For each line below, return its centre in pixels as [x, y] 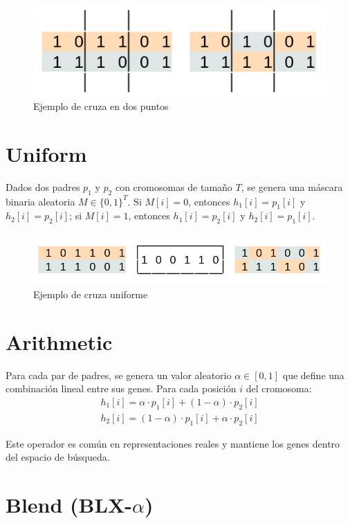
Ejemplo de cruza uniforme [91, 294]
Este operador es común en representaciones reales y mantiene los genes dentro [173, 443]
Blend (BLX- [69, 504]
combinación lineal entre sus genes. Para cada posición [121, 388]
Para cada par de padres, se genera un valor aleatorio [119, 375]
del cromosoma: [279, 388]
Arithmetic [59, 341]
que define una [313, 375]
